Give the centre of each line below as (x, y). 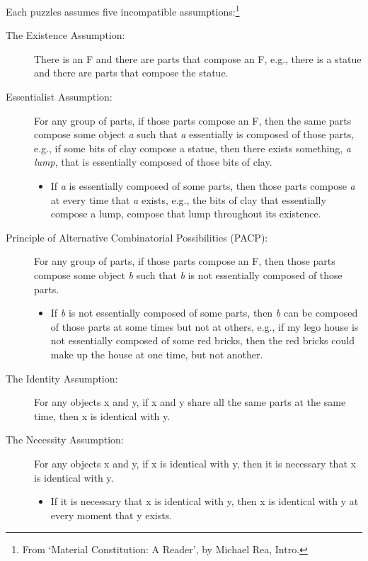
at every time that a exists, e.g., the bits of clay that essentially (188, 199)
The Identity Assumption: (62, 378)
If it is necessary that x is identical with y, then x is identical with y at (205, 501)
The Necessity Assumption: (65, 440)
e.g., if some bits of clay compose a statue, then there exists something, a (192, 148)
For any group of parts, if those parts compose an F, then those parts (185, 261)
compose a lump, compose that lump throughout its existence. (186, 214)
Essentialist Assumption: (59, 97)
